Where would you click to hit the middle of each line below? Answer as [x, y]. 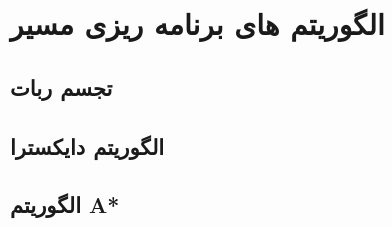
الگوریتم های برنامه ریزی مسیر [197, 23]
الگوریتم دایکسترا [87, 145]
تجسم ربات [61, 86]
